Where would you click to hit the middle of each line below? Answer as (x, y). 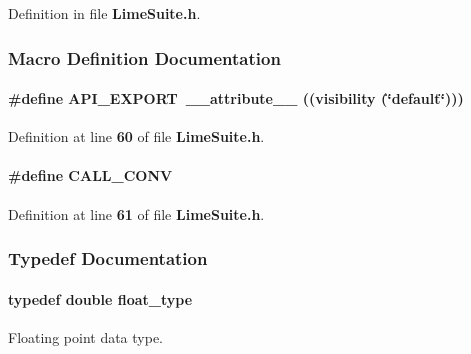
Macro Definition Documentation (144, 57)
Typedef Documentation (108, 258)
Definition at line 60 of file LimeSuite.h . (136, 136)
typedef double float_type (100, 298)
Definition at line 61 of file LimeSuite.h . (136, 213)
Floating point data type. (86, 336)
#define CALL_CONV (90, 175)
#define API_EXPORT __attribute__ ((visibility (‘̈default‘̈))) (236, 98)
